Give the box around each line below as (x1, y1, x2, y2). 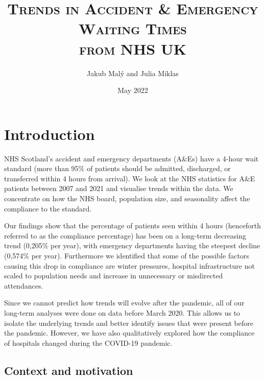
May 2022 (117, 85, 148, 96)
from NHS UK (79, 38, 186, 59)
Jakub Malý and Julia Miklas (87, 67, 179, 78)
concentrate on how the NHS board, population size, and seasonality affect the (4, 193, 250, 203)
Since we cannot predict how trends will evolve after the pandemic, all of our (4, 297, 245, 308)
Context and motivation (4, 362, 133, 378)
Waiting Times (79, 18, 187, 39)
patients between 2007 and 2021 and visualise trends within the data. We (4, 183, 233, 194)
